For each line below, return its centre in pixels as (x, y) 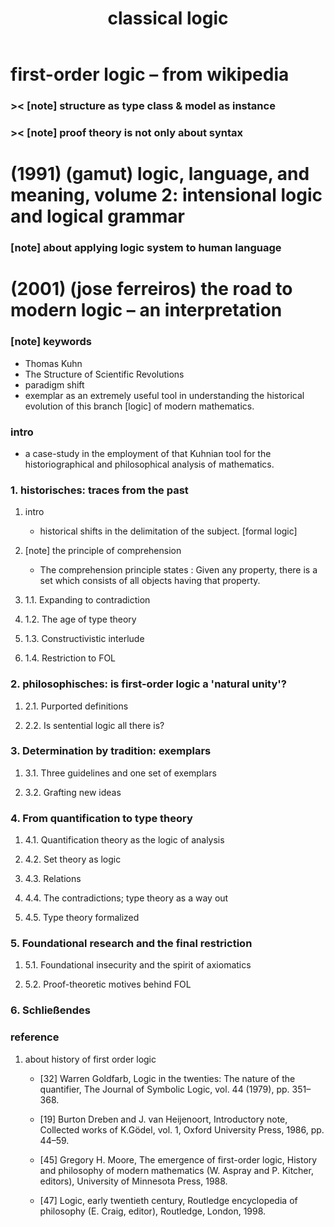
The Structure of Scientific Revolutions (104, 374)
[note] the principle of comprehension (103, 551)
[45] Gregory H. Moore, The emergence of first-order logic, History (178, 1159)
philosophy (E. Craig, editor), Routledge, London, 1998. (153, 1211)
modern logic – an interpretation (146, 310)
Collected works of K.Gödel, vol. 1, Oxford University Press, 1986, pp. (182, 1129)
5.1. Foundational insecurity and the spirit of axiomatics (138, 965)
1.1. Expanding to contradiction (87, 600)
